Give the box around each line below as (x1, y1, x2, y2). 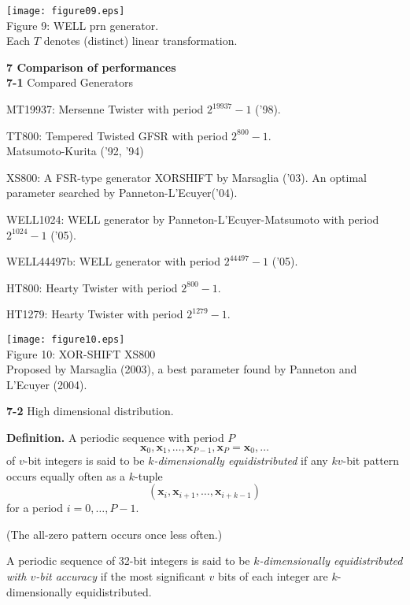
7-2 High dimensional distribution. (6, 403, 174, 419)
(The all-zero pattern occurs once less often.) (6, 525, 223, 542)
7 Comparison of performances (6, 58, 176, 75)
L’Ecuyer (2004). (6, 376, 87, 392)
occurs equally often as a (6, 467, 126, 484)
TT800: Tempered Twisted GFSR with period (6, 127, 228, 143)
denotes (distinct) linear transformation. (43, 32, 238, 49)
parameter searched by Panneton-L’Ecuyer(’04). (6, 184, 238, 201)
